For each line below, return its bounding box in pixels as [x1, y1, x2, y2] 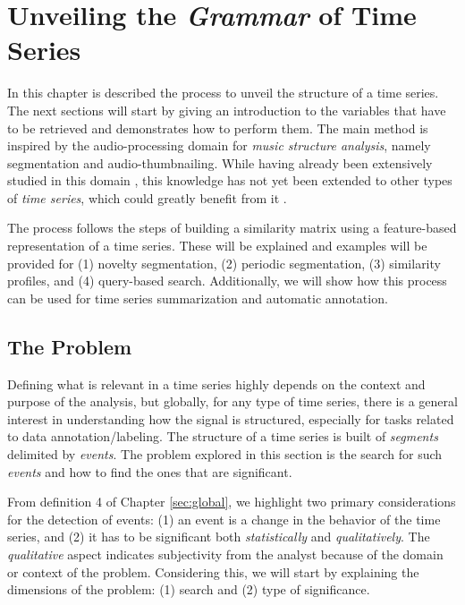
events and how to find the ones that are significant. [7, 462, 292, 481]
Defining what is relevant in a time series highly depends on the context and [7, 374, 426, 393]
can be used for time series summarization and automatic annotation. [7, 288, 388, 307]
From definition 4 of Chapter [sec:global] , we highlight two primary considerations [7, 492, 456, 511]
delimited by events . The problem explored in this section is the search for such [7, 445, 443, 464]
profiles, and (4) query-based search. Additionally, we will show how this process [7, 271, 447, 290]
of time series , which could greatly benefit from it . [7, 188, 287, 207]
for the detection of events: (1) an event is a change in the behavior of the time [7, 509, 441, 528]
